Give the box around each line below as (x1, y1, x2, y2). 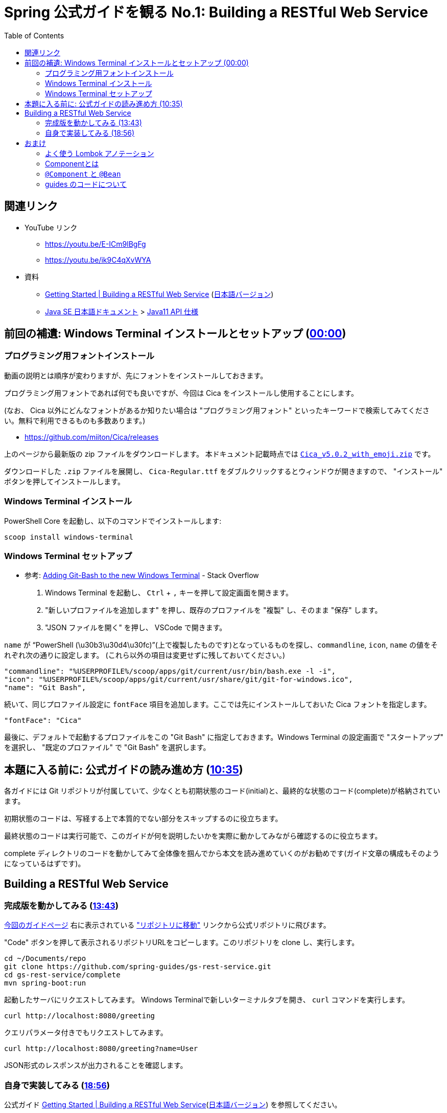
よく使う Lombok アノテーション (45, 148, 154, 158)
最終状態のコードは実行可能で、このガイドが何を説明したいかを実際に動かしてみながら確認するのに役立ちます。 (4, 831, 382, 841)
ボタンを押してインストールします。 (4, 477, 125, 486)
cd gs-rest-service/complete (4, 971, 121, 979)
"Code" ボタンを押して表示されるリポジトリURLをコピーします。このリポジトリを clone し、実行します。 (4, 938, 359, 947)
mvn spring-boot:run (4, 979, 86, 988)
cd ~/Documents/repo (4, 954, 86, 963)
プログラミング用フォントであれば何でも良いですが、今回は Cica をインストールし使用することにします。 (4, 388, 358, 397)
